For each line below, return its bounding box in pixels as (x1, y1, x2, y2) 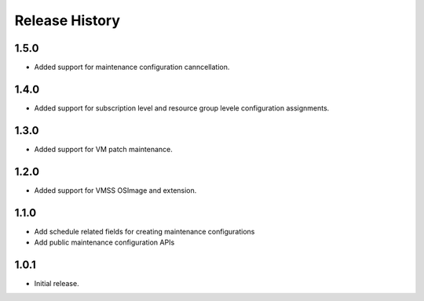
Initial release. (34, 278, 79, 288)
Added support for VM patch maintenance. (34, 144, 173, 154)
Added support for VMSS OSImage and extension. (34, 185, 197, 195)
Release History (14, 12, 121, 29)
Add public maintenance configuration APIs (34, 238, 175, 247)
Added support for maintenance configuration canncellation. (34, 63, 230, 72)
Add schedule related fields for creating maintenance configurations (34, 227, 255, 236)
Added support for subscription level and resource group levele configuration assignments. (34, 103, 330, 113)
